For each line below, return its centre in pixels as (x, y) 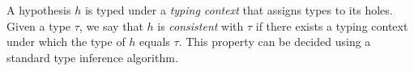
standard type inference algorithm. (92, 57)
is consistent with (201, 25)
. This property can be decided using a (275, 42)
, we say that (111, 25)
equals (155, 42)
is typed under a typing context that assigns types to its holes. (239, 10)
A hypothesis (39, 10)
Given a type (39, 25)
